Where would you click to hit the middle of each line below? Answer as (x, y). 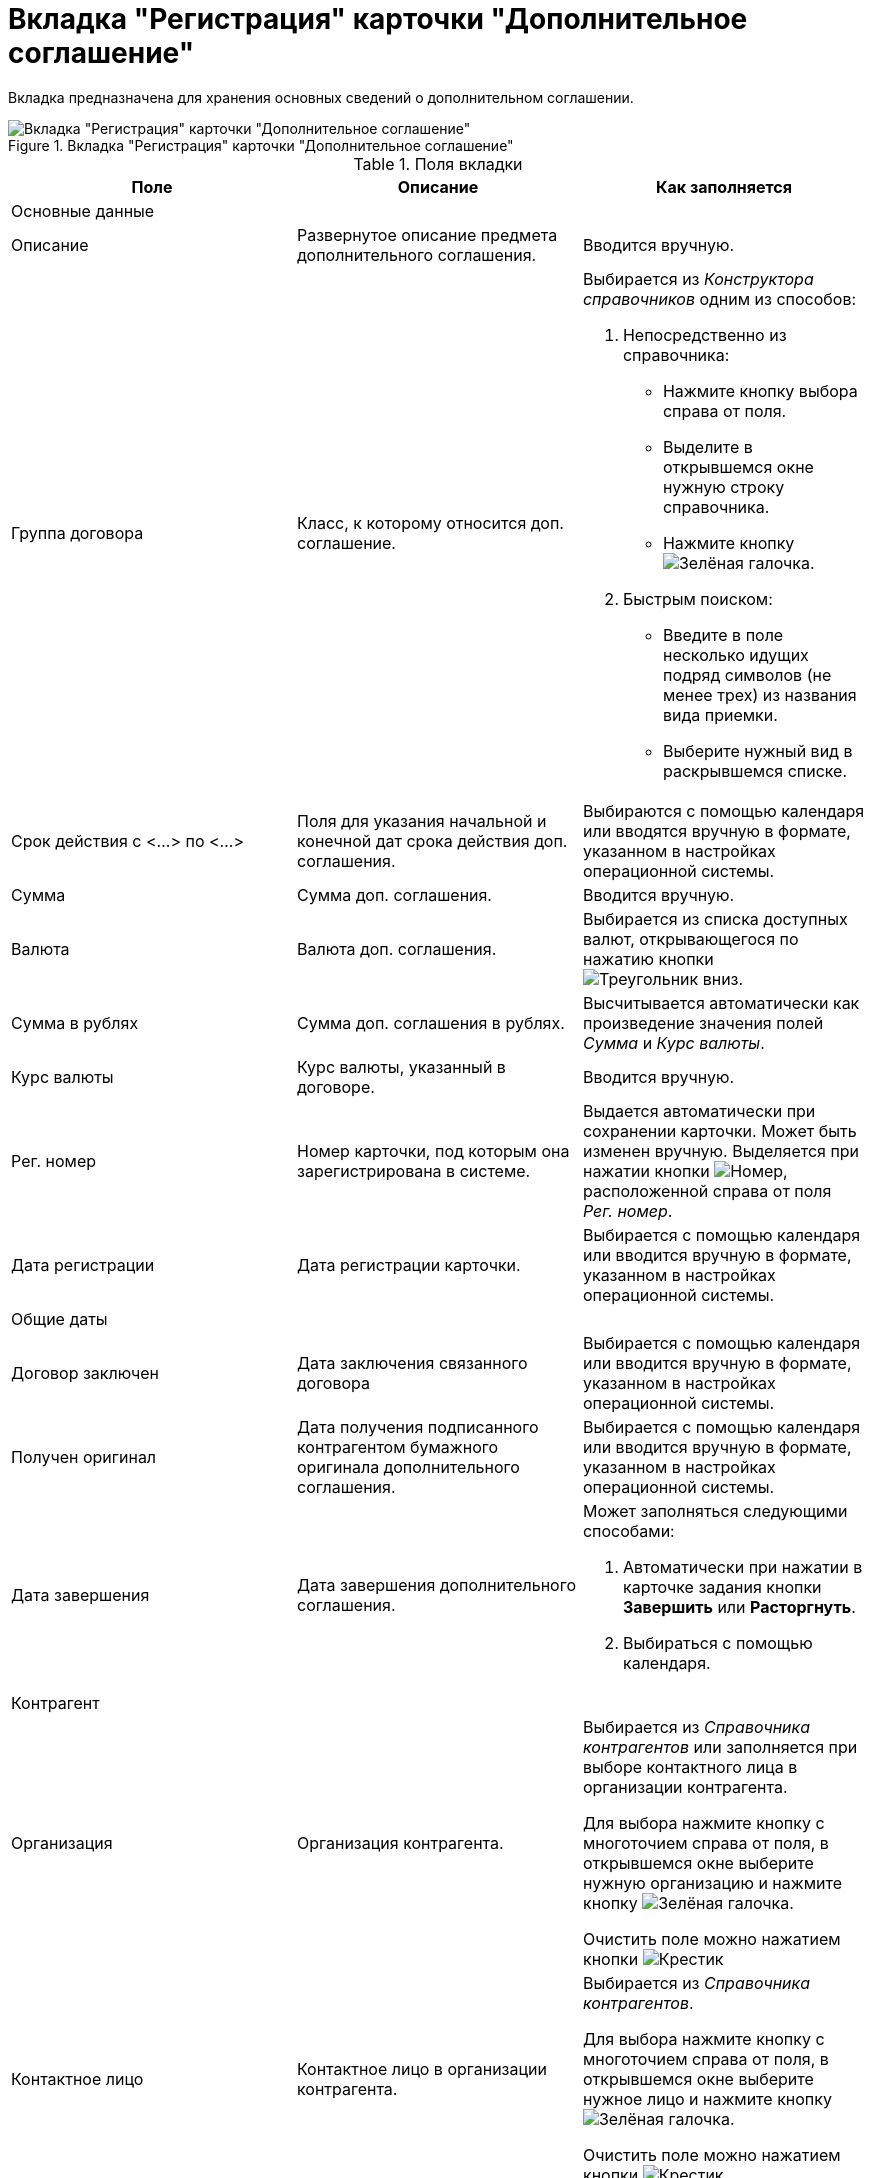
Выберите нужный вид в (757, 750)
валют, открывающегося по (690, 938)
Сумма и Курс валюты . (673, 1042)
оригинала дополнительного (408, 1466)
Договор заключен (85, 1372)
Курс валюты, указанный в (401, 1066)
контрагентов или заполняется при (720, 1746)
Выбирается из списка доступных (715, 918)
